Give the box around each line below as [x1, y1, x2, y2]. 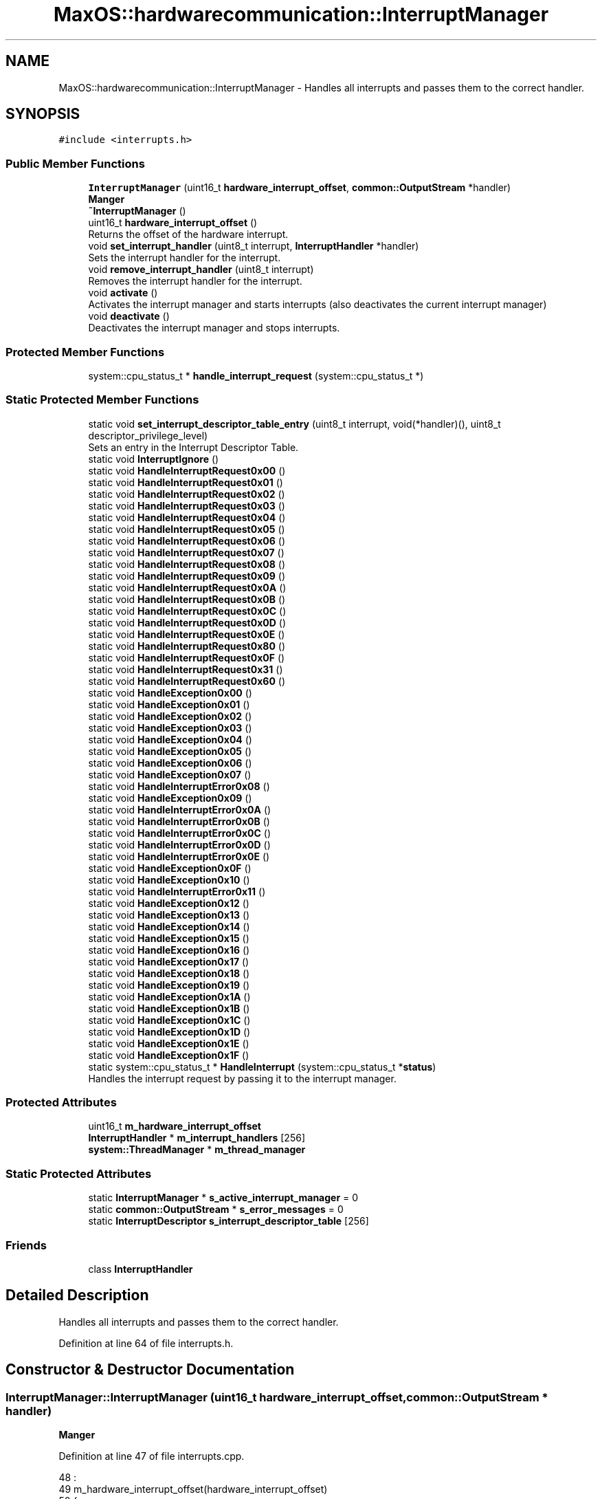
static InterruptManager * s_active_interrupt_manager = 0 [88, 1192, 359, 1204]
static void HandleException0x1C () [88, 1014, 251, 1026]
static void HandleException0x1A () [88, 990, 251, 1003]
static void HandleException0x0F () [88, 862, 252, 874]
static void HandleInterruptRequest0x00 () [88, 464, 286, 477]
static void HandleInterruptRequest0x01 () [88, 476, 283, 488]
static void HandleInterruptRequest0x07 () [88, 546, 285, 558]
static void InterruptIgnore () [88, 452, 219, 465]
